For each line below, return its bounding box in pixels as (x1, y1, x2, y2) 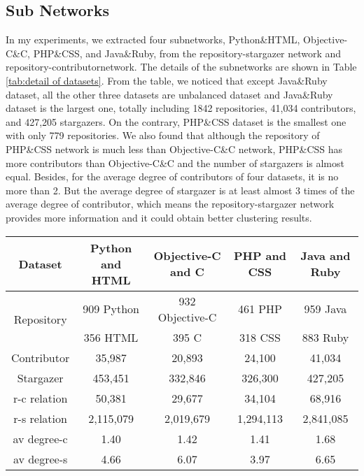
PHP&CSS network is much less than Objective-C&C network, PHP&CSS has (6, 141, 343, 156)
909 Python (83, 301, 139, 317)
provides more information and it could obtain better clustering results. (6, 210, 312, 224)
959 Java (304, 301, 347, 317)
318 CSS (239, 329, 281, 345)
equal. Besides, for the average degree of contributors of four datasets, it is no (6, 169, 339, 184)
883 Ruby (302, 329, 349, 345)
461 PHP (237, 301, 283, 317)
